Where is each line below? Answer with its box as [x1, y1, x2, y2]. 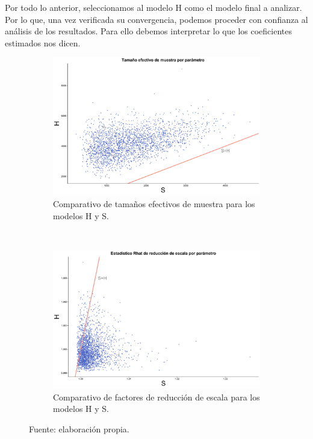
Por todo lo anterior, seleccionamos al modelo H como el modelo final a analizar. [5, 1, 302, 13]
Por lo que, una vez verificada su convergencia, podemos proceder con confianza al [5, 13, 308, 25]
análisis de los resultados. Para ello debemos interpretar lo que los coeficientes [5, 25, 292, 37]
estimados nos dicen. [5, 36, 81, 49]
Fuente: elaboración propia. [29, 422, 129, 435]
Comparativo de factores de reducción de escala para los [53, 390, 260, 403]
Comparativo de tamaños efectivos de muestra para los [53, 198, 255, 210]
